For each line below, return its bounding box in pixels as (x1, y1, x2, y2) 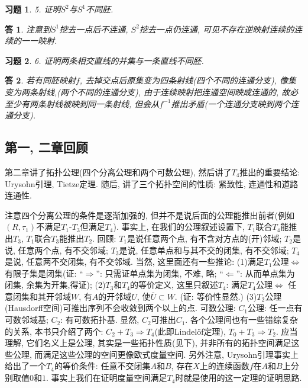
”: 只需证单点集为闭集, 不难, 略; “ (96, 267, 223, 279)
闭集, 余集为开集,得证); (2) (5, 278, 106, 291)
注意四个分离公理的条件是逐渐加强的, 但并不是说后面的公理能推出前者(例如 (5, 209, 294, 221)
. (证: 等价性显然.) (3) (174, 290, 257, 302)
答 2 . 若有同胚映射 (5, 74, 76, 86)
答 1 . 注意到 (5, 23, 51, 35)
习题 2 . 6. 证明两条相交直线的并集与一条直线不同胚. (5, 54, 204, 66)
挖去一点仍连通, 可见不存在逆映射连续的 (139, 23, 294, 35)
